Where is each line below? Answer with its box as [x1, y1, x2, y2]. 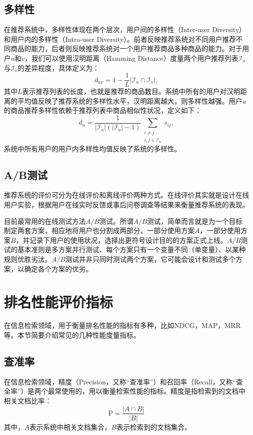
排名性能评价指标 [4, 292, 113, 312]
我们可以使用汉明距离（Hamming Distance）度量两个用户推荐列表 [31, 53, 238, 63]
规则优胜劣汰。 [4, 254, 52, 264]
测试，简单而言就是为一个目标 [147, 216, 243, 226]
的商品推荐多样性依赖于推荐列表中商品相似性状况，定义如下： [4, 105, 201, 115]
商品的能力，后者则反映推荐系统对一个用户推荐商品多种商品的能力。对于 [10, 43, 242, 54]
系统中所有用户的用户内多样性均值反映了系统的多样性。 [4, 143, 181, 153]
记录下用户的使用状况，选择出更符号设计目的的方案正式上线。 [29, 235, 227, 245]
